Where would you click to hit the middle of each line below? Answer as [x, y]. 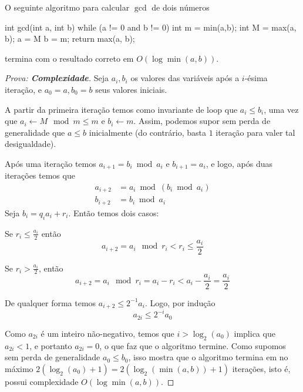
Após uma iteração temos [51, 163]
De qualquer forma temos [51, 302]
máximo [19, 368]
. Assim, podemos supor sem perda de [202, 121]
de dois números [181, 7]
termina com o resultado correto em [69, 58]
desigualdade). [31, 144]
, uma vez [281, 109]
